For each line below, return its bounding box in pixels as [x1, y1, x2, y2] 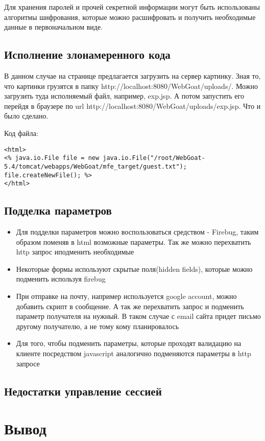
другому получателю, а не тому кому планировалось [16, 320, 179, 331]
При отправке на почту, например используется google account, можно [16, 291, 237, 301]
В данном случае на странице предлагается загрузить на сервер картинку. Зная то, [4, 70, 261, 81]
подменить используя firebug [16, 273, 106, 284]
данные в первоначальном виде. [4, 21, 103, 32]
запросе [16, 358, 40, 368]
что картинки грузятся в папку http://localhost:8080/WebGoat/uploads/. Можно [4, 80, 258, 91]
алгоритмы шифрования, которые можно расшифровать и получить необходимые [4, 11, 256, 22]
